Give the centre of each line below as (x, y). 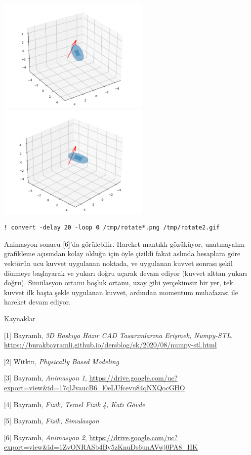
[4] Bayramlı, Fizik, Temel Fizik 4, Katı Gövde (75, 404)
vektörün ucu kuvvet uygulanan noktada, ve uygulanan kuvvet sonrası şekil (118, 263)
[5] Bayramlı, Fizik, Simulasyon (52, 421)
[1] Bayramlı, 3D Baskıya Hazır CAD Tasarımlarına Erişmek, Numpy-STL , (119, 335)
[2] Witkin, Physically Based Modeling (62, 361)
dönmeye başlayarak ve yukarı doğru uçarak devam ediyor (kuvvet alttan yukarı (125, 273)
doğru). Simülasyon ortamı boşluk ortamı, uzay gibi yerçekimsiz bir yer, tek (119, 283)
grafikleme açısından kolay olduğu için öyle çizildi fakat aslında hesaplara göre (122, 253)
